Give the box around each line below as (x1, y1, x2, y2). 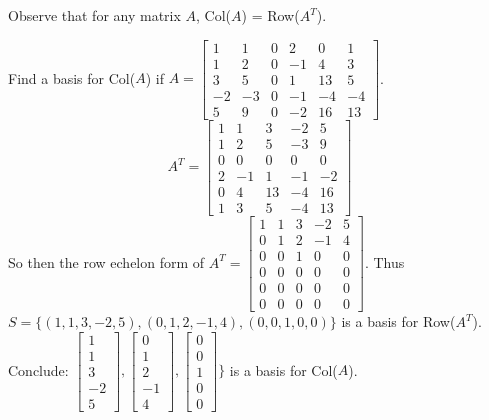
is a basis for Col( (229, 359, 338, 380)
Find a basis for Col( (8, 67, 136, 88)
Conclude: (8, 359, 69, 380)
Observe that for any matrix (8, 5, 181, 25)
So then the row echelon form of (8, 251, 205, 272)
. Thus (364, 251, 405, 272)
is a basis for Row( (341, 311, 456, 332)
